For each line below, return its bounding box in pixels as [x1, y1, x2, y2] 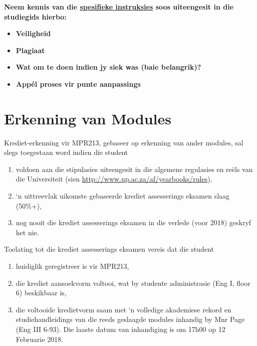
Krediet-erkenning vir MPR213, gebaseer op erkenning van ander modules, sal [4, 137, 243, 147]
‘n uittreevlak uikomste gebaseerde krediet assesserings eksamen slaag [16, 191, 230, 201]
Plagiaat [16, 45, 45, 55]
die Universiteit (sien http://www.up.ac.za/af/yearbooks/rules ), [16, 174, 212, 184]
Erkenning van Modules [4, 108, 171, 128]
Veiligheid [16, 28, 51, 39]
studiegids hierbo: [4, 11, 67, 22]
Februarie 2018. [16, 333, 64, 344]
